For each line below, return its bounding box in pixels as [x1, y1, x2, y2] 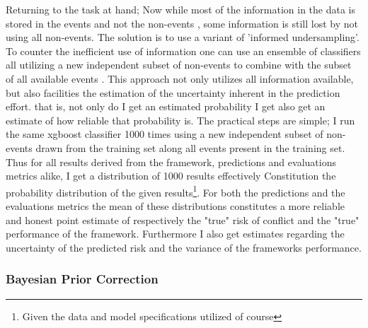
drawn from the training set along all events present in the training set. [35, 140, 345, 155]
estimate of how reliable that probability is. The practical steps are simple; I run [6, 112, 355, 127]
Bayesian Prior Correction [6, 270, 159, 288]
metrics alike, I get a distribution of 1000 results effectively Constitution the [6, 168, 336, 183]
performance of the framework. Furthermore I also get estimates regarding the [6, 226, 345, 241]
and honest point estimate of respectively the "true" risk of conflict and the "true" [6, 212, 360, 227]
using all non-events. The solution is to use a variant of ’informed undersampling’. [6, 30, 360, 45]
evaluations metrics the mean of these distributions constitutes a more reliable [6, 198, 345, 213]
